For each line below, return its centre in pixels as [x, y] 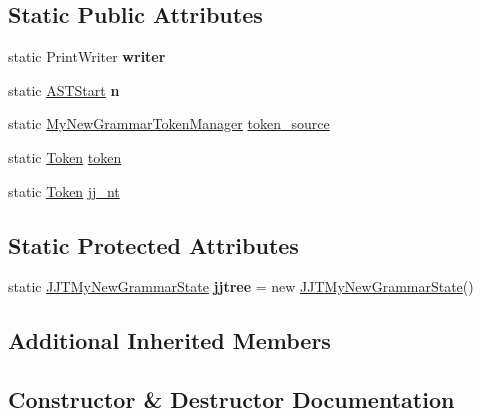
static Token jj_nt [64, 190]
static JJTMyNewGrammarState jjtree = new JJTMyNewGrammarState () [241, 286]
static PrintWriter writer [87, 56]
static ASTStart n [64, 89]
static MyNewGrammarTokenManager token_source [169, 123]
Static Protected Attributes [153, 244]
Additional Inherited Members [169, 340]
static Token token [65, 156]
